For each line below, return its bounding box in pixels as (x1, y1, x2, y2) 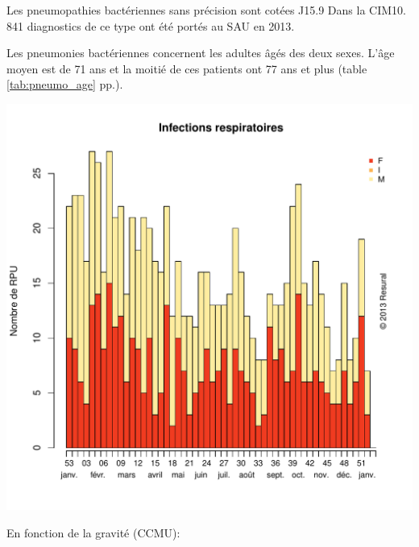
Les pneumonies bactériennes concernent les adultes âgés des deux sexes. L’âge (6, 44, 395, 61)
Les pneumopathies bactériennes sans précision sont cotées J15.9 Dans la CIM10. (6, 2, 406, 18)
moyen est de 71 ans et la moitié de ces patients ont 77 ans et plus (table (6, 60, 367, 77)
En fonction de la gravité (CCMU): (6, 524, 180, 541)
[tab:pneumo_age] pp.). (6, 76, 123, 93)
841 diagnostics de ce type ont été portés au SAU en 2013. (6, 17, 295, 34)
